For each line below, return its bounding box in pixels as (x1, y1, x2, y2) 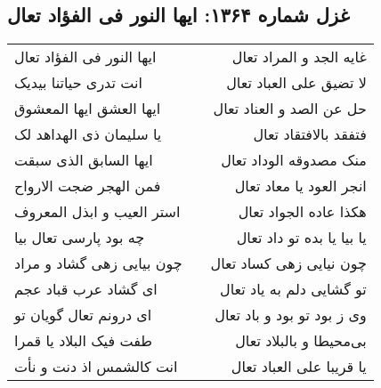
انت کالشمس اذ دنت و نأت (14, 356, 178, 377)
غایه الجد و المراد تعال (231, 46, 367, 68)
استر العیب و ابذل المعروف (14, 201, 181, 222)
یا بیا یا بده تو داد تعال (236, 227, 367, 248)
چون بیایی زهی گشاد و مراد (14, 253, 182, 274)
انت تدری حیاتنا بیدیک (14, 72, 142, 93)
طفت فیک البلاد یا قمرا (14, 330, 152, 352)
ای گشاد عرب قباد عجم (14, 279, 158, 300)
